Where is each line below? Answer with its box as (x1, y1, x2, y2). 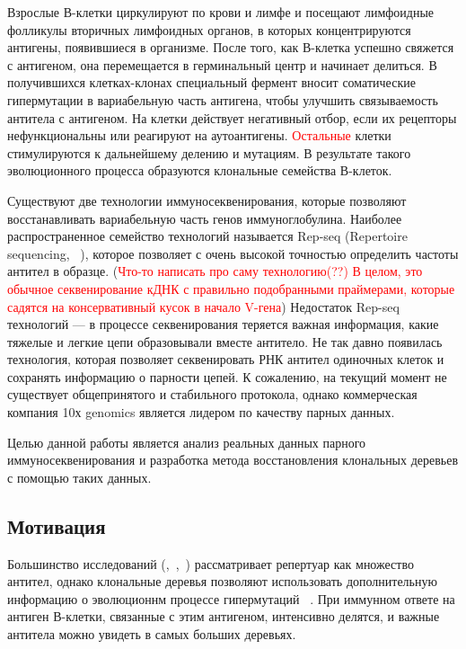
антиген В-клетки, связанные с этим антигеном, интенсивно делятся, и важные (7, 607, 440, 626)
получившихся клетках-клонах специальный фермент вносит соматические (7, 73, 416, 92)
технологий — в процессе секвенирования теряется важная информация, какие (7, 315, 439, 333)
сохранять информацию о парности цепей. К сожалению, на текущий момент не (7, 367, 447, 386)
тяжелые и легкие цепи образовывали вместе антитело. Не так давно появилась (7, 332, 443, 351)
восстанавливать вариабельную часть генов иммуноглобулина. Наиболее (7, 209, 402, 227)
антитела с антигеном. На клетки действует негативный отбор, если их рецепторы (7, 108, 457, 127)
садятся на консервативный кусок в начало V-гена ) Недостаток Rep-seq (7, 297, 400, 316)
